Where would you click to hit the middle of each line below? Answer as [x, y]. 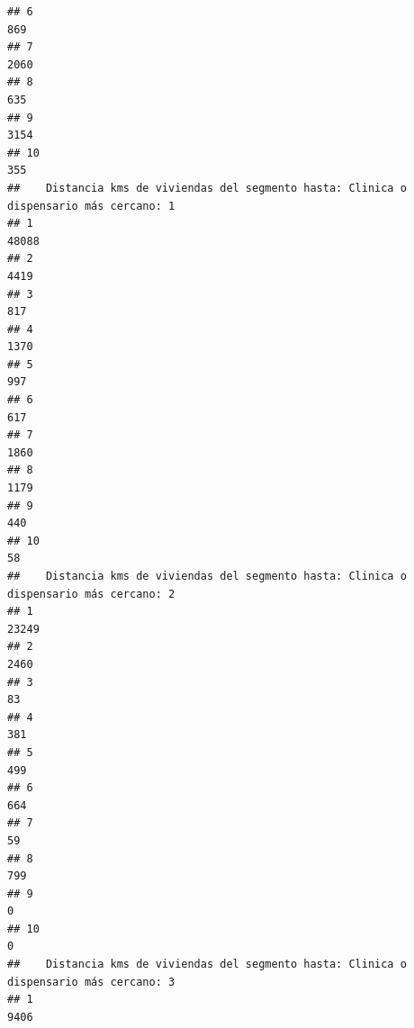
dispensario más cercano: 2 [91, 594]
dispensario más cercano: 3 [91, 982]
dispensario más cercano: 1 [91, 206]
